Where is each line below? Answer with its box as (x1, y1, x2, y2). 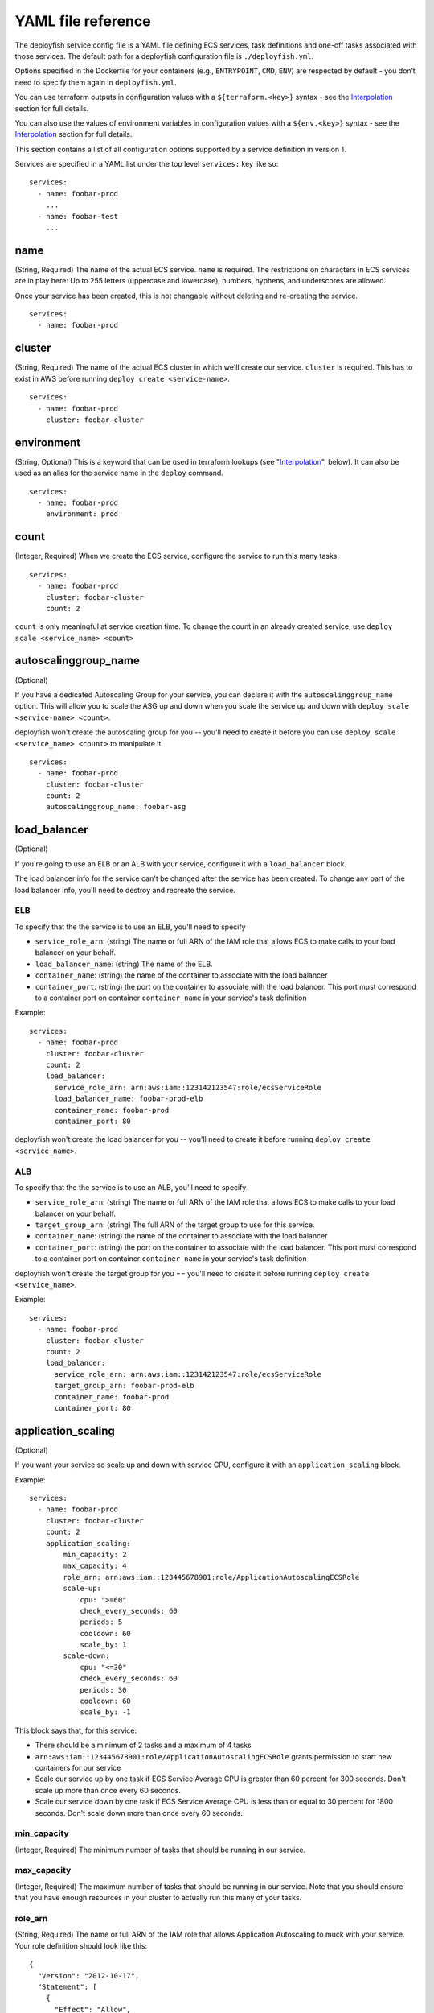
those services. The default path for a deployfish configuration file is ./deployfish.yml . (14, 51, 314, 60)
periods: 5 (80, 1618, 123, 1627)
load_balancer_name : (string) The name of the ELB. (35, 959, 213, 969)
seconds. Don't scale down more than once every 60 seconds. (35, 1808, 243, 1817)
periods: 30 (80, 1685, 127, 1694)
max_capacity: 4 (63, 1561, 127, 1570)
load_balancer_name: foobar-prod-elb (54, 1094, 203, 1103)
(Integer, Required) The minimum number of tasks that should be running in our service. (14, 1845, 305, 1854)
